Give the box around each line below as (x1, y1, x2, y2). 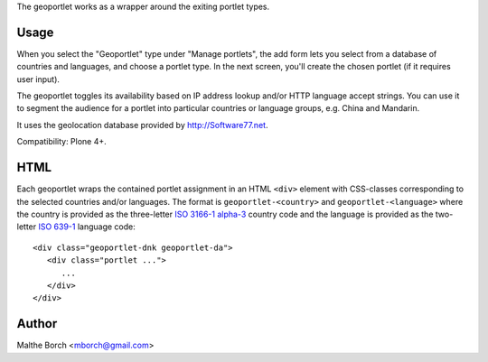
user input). (16, 73, 61, 85)
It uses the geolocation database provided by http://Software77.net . (16, 119, 268, 130)
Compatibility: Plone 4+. (16, 136, 108, 147)
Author (16, 316, 58, 331)
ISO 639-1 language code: (37, 221, 136, 232)
